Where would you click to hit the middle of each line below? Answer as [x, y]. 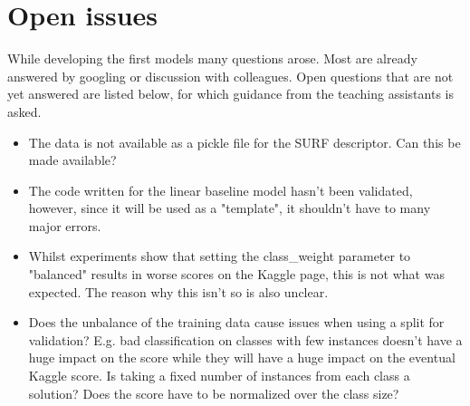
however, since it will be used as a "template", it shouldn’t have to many [230, 208]
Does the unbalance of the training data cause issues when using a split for [236, 322]
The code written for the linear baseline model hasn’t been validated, [221, 190]
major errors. [65, 225]
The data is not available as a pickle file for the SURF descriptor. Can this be [245, 142]
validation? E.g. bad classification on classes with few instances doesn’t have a [245, 339]
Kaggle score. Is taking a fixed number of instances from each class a [219, 376]
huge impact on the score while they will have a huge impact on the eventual [242, 358]
